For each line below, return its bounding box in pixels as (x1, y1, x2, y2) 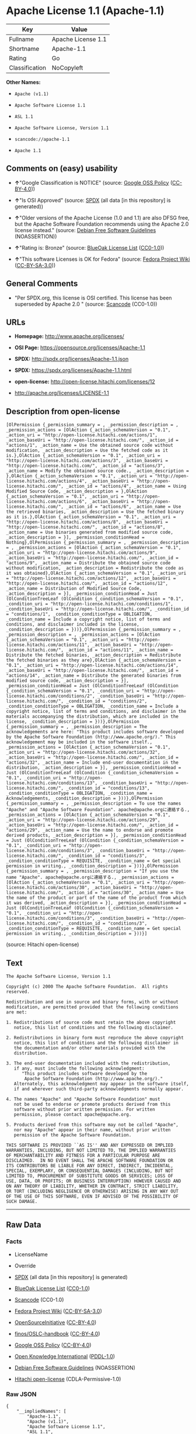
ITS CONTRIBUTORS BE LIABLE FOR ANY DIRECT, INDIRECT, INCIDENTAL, (6, 1163, 174, 1168)
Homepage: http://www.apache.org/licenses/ (14, 333, 124, 340)
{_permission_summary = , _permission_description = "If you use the (6, 868, 179, 874)
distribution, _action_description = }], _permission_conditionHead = (6, 765, 181, 771)
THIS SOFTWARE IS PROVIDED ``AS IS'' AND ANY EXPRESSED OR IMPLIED (6, 1142, 174, 1148)
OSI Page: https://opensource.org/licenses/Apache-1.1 (14, 344, 146, 351)
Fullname (9, 35, 34, 43)
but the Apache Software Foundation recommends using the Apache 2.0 (14, 220, 189, 227)
